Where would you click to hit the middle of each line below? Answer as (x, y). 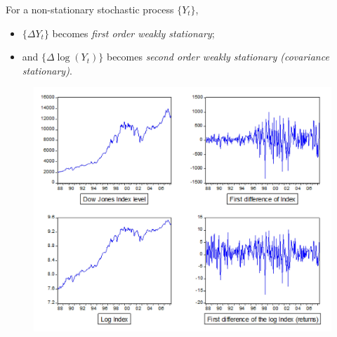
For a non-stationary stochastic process (90, 9)
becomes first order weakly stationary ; (133, 33)
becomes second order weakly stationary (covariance (218, 57)
